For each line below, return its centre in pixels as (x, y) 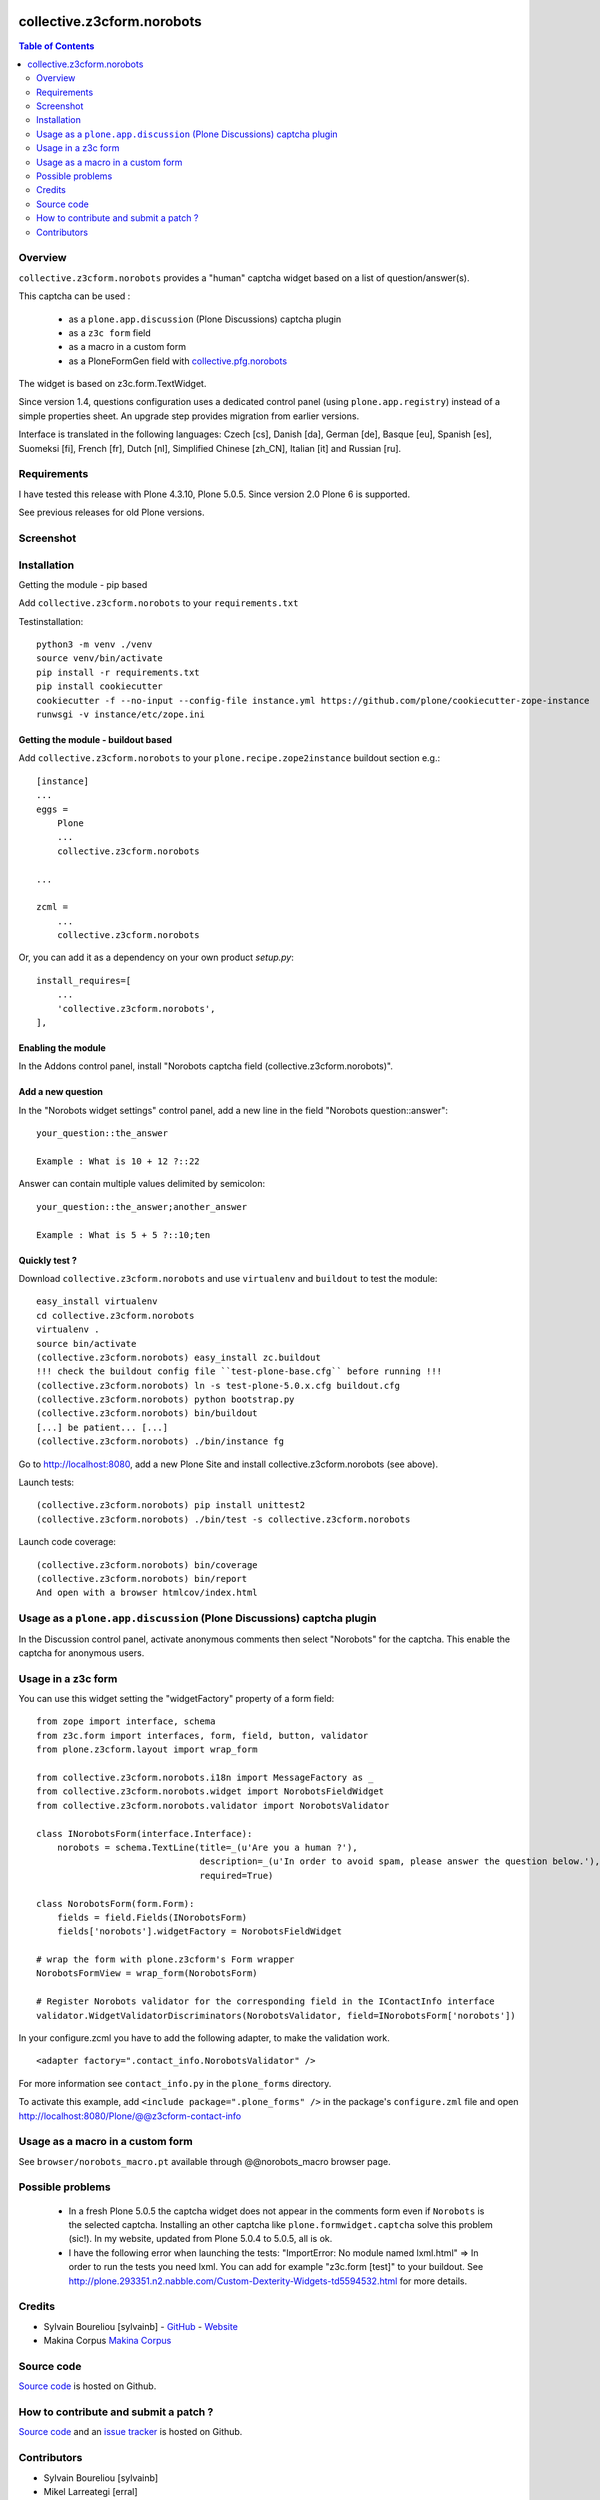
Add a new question (61, 1092)
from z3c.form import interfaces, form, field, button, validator (202, 1735)
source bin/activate (86, 1343)
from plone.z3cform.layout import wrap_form (147, 1749)
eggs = (52, 809)
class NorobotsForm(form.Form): (115, 1903)
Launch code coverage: (67, 1542)
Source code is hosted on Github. (87, 2386)
